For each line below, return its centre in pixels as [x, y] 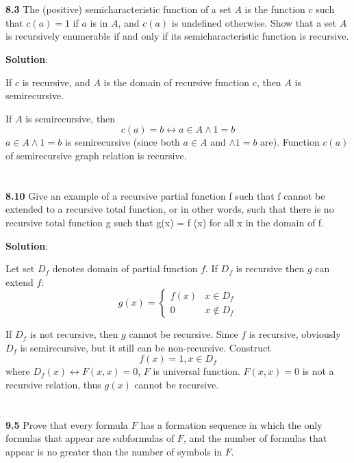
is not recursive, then [74, 334]
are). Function [290, 142]
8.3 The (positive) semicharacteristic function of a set [118, 9]
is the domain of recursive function [177, 82]
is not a [318, 371]
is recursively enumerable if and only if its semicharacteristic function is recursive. [177, 36]
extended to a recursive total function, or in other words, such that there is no [170, 209]
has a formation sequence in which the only [231, 424]
